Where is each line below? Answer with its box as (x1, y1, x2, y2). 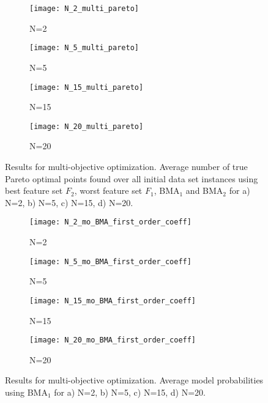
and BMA (185, 184, 223, 197)
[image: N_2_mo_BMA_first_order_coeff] (29, 218, 192, 227)
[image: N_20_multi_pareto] (29, 122, 144, 131)
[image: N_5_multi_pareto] (29, 43, 139, 53)
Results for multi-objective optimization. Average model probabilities (5, 374, 264, 386)
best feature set (5, 184, 63, 197)
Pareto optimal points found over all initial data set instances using (5, 172, 258, 185)
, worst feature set (74, 184, 143, 197)
